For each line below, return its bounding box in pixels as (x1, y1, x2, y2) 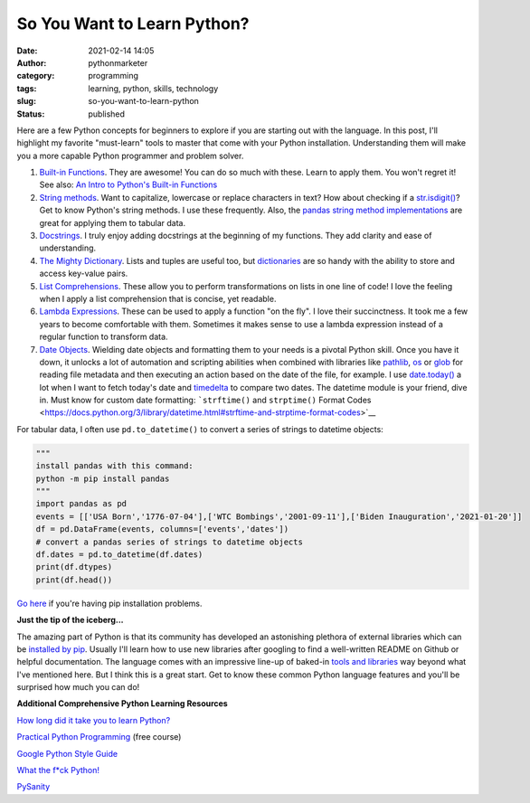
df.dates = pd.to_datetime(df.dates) (35, 549, 203, 560)
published (88, 109, 126, 119)
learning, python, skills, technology (88, 82, 219, 94)
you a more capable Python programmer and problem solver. (16, 150, 244, 161)
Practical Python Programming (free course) (16, 732, 182, 742)
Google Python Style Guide (16, 748, 118, 759)
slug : (16, 96, 36, 107)
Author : (16, 57, 47, 68)
